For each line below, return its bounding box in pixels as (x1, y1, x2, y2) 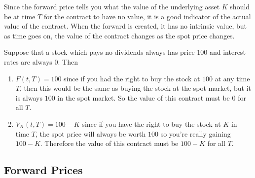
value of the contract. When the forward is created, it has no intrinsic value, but (4, 21, 247, 31)
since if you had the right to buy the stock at (64, 73, 200, 83)
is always (15, 92, 42, 103)
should (230, 1, 250, 11)
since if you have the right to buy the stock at (82, 118, 221, 129)
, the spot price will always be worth (35, 128, 146, 139)
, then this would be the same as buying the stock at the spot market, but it (19, 83, 251, 93)
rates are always (4, 56, 52, 67)
